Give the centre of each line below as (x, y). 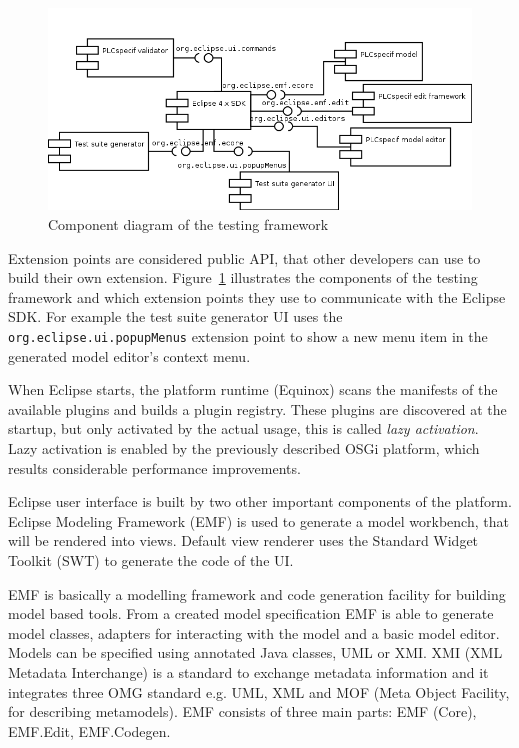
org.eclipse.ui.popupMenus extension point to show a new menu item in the (248, 336)
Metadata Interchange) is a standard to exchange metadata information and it (248, 672)
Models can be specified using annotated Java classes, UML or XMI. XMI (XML (255, 652)
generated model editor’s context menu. (129, 355)
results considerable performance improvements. (154, 467)
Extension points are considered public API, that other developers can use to (244, 257)
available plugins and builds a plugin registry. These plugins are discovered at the (257, 408)
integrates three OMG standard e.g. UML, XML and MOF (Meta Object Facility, (259, 691)
